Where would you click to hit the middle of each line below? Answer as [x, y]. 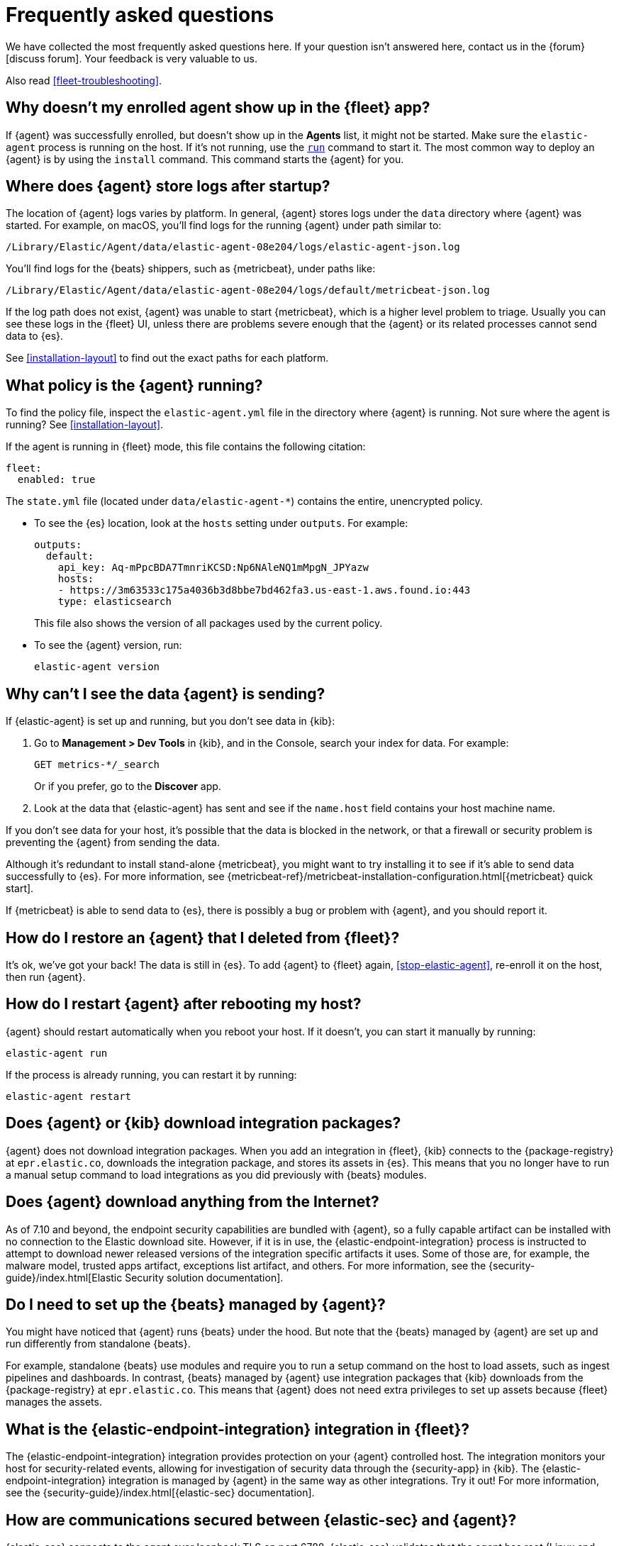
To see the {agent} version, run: [108, 645]
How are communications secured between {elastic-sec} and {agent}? [261, 1520]
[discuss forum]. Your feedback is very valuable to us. [132, 58]
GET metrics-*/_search [97, 765]
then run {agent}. [46, 977]
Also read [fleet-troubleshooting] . [84, 80]
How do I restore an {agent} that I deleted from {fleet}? [203, 938]
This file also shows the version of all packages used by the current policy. [208, 623]
